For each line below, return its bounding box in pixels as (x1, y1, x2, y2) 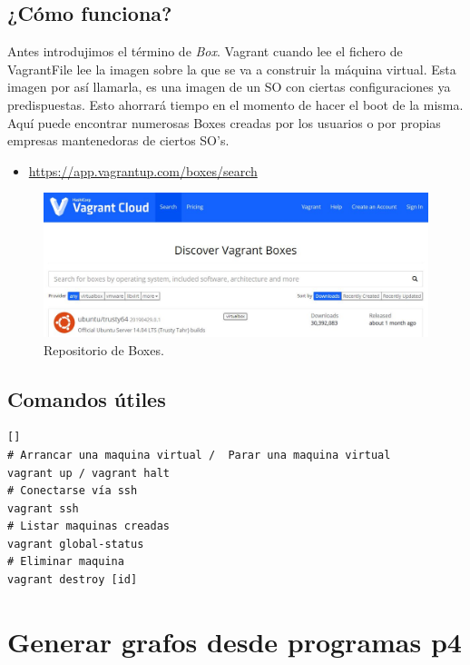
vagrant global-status (7, 537, 144, 551)
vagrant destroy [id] (7, 573, 138, 587)
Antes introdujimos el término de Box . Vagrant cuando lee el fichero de (7, 42, 403, 61)
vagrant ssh (7, 501, 79, 515)
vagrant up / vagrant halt (7, 466, 170, 480)
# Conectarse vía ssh (7, 484, 138, 498)
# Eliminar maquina (7, 555, 124, 569)
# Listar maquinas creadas (7, 520, 170, 533)
